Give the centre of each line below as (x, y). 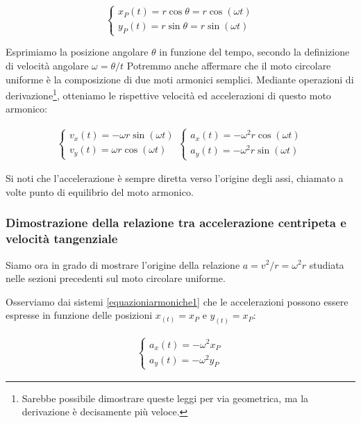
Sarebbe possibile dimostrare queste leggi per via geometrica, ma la (165, 398)
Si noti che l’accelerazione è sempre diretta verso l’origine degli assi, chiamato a (175, 178)
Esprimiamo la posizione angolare (77, 52)
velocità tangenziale (62, 239)
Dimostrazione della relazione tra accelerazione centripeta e (176, 223)
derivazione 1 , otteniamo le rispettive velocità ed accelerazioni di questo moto (168, 94)
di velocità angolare (47, 65)
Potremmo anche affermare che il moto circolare (229, 65)
